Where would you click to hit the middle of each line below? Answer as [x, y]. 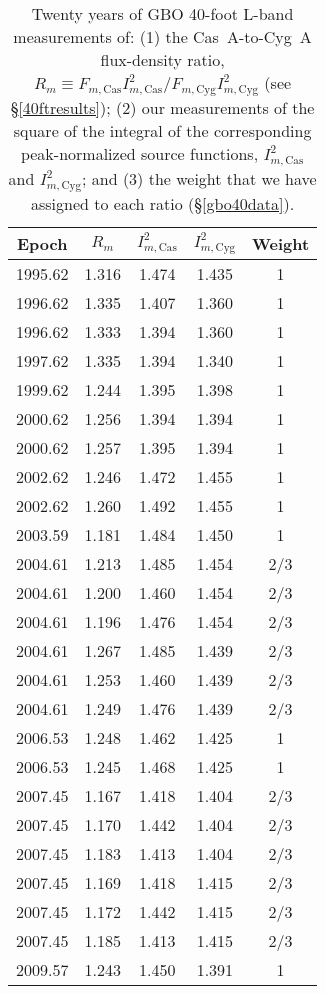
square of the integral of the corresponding [162, 130]
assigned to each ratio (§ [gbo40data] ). [163, 203]
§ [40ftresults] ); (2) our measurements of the [162, 107]
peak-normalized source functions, [139, 153]
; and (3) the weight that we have [199, 178]
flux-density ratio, [162, 59]
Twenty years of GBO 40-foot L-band [162, 13]
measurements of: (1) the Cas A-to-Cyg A [162, 36]
